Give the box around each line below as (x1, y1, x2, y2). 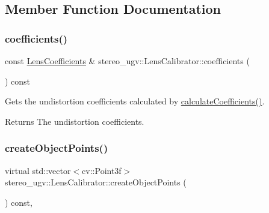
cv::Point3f (82, 164, 122, 176)
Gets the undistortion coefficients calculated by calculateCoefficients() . (5, 95, 265, 107)
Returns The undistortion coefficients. (5, 115, 144, 127)
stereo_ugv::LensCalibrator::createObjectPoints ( (5, 176, 187, 188)
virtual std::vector (5, 164, 71, 176)
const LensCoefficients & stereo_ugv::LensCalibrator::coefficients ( (5, 55, 250, 67)
